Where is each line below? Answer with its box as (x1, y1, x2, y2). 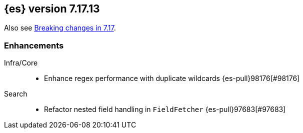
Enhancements (4, 40, 64, 50)
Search (4, 89, 27, 98)
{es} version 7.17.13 (4, 2, 100, 15)
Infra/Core (4, 58, 38, 67)
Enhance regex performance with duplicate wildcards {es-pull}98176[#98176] (44, 74, 300, 83)
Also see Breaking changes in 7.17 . (4, 23, 116, 32)
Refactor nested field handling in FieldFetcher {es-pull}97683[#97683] (44, 105, 286, 114)
